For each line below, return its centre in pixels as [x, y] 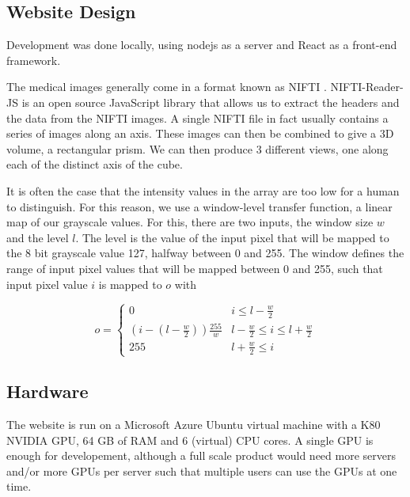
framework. [34, 60]
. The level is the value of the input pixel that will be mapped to [232, 237]
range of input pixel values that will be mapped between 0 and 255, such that [195, 268]
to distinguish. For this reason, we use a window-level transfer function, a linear [199, 206]
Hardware [47, 391]
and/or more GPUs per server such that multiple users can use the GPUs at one [202, 470]
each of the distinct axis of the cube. [95, 164]
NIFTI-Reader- [367, 87]
